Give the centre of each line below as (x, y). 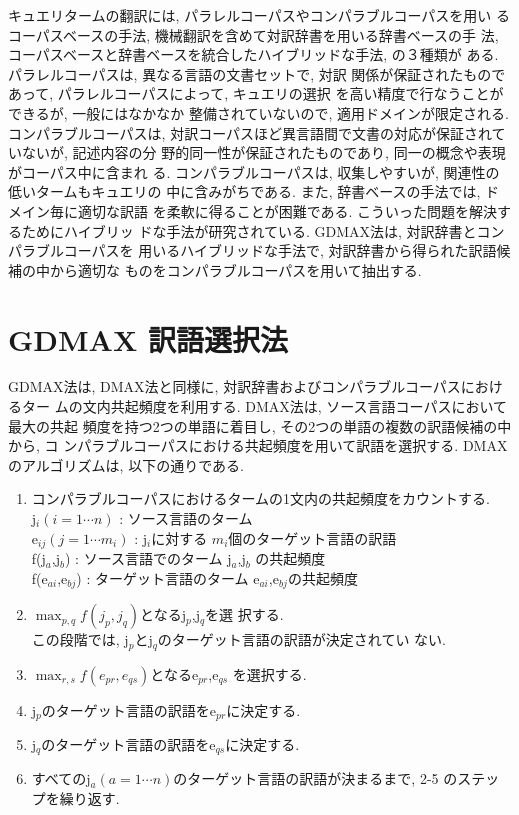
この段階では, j (80, 639)
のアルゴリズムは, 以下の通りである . (126, 464)
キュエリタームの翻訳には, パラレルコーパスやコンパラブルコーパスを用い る (259, 15)
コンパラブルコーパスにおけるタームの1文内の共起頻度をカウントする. (260, 498)
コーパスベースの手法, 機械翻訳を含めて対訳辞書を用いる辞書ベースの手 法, (253, 34)
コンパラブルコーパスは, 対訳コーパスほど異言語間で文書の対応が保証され (250, 132)
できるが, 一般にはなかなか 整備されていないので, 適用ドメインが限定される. (258, 112)
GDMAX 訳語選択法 (148, 338)
